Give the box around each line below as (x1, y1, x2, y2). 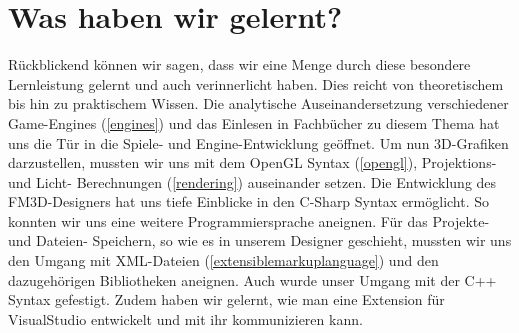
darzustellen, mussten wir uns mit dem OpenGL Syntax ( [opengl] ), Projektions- (8, 152, 497, 173)
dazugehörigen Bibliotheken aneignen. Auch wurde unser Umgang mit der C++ (8, 269, 497, 290)
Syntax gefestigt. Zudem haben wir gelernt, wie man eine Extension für (8, 289, 445, 310)
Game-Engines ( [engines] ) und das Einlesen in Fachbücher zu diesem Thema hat (8, 112, 500, 133)
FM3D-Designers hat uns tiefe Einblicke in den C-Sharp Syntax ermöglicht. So (8, 191, 490, 212)
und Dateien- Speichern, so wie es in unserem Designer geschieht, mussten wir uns (8, 230, 512, 251)
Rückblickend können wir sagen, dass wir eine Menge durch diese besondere (8, 54, 471, 75)
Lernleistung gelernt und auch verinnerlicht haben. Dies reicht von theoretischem (8, 73, 504, 94)
